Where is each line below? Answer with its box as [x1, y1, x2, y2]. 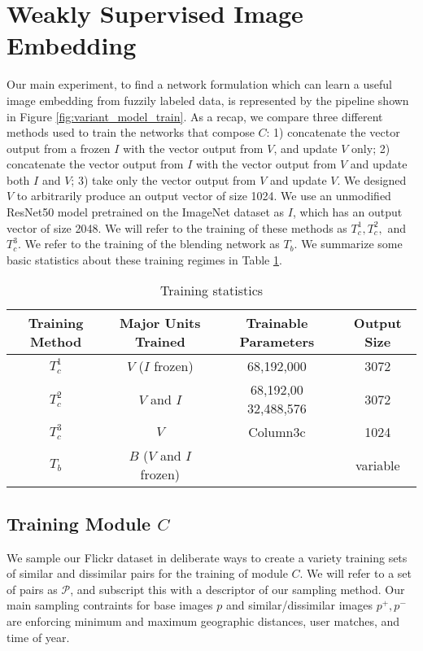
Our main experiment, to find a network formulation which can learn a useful [7, 76, 392, 93]
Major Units [120, 313, 201, 333]
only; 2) [351, 139, 390, 156]
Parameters [239, 332, 315, 352]
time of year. [7, 628, 70, 645]
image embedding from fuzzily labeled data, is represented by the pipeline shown [7, 91, 409, 108]
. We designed [337, 171, 407, 188]
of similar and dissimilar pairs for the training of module [7, 565, 288, 582]
